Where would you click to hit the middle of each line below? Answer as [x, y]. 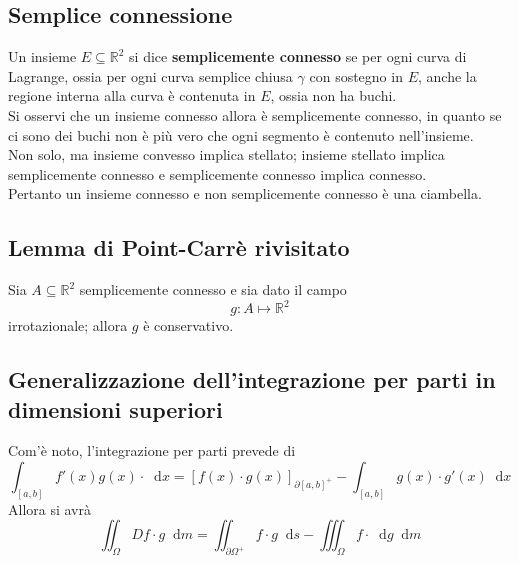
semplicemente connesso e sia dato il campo [213, 289]
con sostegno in [356, 75]
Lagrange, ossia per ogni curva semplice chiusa [150, 75]
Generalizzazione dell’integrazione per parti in [252, 379]
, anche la [447, 75]
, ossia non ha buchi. [333, 95]
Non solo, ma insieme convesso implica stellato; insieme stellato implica [226, 154]
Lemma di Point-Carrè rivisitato [179, 247]
